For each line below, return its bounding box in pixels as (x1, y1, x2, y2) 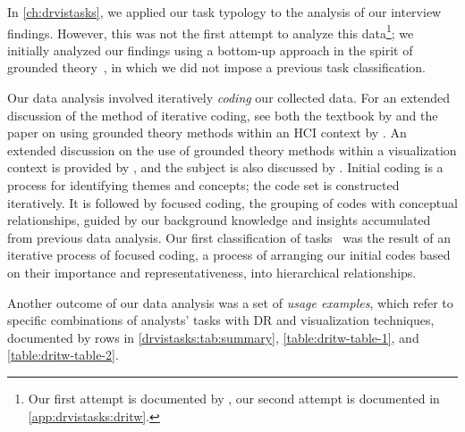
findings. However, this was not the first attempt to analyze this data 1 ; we (7, 21, 414, 42)
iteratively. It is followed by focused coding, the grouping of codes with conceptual (7, 193, 458, 212)
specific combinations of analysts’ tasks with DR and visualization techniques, (7, 311, 435, 329)
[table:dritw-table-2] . (7, 345, 119, 364)
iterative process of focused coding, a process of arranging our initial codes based (7, 245, 451, 264)
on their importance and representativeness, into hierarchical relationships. (7, 262, 417, 281)
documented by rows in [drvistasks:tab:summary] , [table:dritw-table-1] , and (7, 328, 419, 346)
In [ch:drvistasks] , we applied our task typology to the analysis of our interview (7, 3, 442, 21)
